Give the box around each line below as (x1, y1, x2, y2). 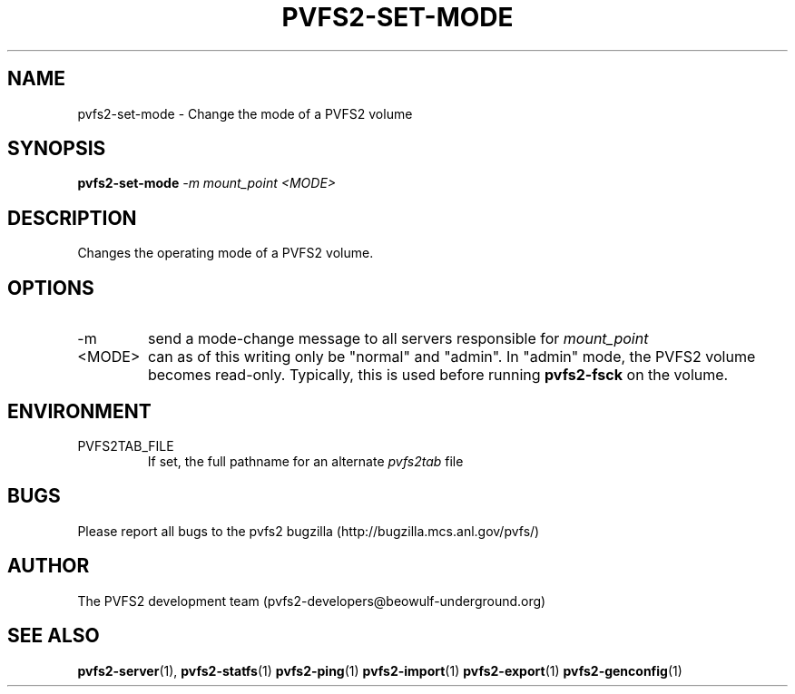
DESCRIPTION (7, 206, 137, 230)
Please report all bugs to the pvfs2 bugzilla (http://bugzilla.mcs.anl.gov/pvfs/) (77, 523, 540, 539)
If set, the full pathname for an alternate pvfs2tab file (147, 453, 464, 469)
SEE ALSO (7, 624, 100, 648)
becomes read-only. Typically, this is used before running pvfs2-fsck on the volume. (147, 366, 729, 385)
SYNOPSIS (7, 137, 106, 161)
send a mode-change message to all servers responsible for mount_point (147, 329, 649, 348)
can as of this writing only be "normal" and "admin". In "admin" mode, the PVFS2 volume (147, 347, 756, 367)
